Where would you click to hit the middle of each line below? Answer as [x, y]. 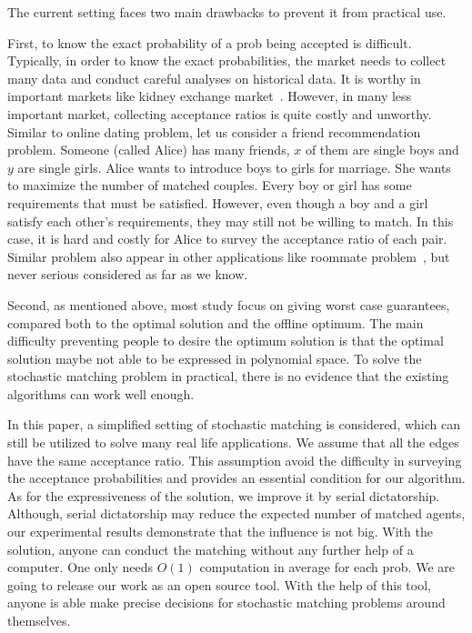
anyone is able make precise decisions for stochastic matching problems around [226, 603]
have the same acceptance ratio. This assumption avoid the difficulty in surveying [235, 460]
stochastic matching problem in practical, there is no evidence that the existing [228, 376]
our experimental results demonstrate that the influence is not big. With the [220, 532]
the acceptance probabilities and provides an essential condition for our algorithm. [236, 478]
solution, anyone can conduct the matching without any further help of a [211, 549]
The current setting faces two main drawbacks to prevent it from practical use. [227, 12]
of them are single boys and [382, 150]
